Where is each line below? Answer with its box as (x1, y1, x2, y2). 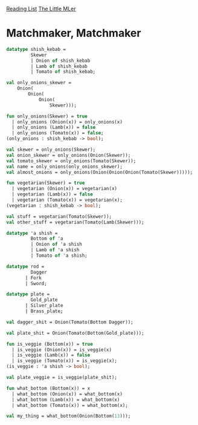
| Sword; (25, 280, 47, 286)
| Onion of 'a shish (30, 242, 83, 248)
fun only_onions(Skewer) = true (6, 113, 88, 119)
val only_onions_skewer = (6, 80, 71, 86)
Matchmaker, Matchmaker (6, 27, 141, 40)
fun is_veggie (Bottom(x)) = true (6, 341, 94, 347)
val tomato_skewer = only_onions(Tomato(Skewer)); (6, 157, 136, 164)
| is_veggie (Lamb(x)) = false (11, 352, 91, 358)
